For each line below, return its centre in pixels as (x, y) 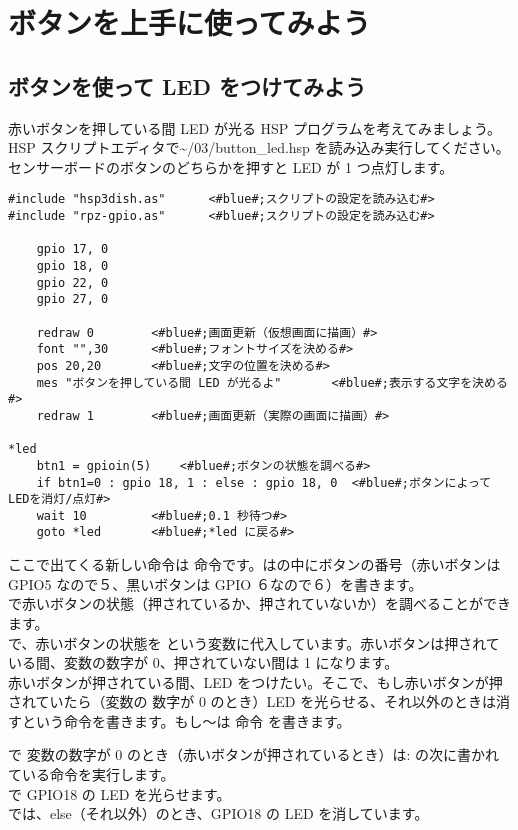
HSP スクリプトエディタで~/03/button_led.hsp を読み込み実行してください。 (259, 147)
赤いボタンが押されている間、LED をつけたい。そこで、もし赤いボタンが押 (255, 681)
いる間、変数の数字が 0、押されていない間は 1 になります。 (203, 662)
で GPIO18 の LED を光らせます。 (119, 793)
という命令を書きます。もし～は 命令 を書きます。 (186, 720)
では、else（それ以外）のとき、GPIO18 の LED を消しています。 (218, 813)
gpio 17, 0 (72, 249)
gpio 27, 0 (72, 299)
